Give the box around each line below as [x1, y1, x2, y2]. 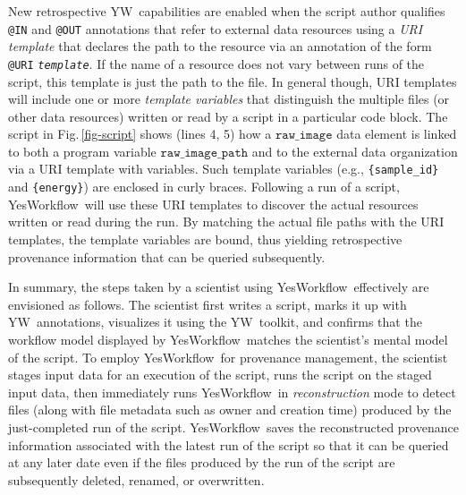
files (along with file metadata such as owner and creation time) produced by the [8, 400, 452, 419]
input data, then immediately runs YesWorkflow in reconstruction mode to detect [8, 382, 456, 401]
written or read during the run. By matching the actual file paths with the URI [8, 212, 445, 231]
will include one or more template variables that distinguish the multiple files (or [8, 90, 450, 108]
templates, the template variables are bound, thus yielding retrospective [8, 229, 402, 248]
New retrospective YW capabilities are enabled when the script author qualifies [8, 2, 445, 20]
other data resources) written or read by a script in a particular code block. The [8, 107, 448, 125]
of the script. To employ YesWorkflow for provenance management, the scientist [8, 347, 448, 366]
